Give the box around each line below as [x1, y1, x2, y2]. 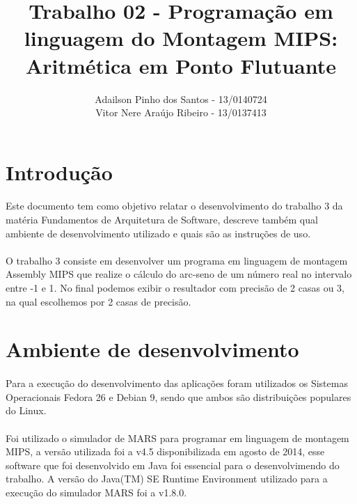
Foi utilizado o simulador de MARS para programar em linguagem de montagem [6, 430, 349, 445]
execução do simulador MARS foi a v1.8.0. [6, 485, 187, 499]
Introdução [6, 157, 113, 186]
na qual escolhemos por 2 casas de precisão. [6, 294, 191, 308]
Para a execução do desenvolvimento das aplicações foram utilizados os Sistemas [6, 376, 348, 391]
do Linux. [6, 403, 47, 418]
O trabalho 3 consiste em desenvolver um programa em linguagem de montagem [6, 253, 348, 267]
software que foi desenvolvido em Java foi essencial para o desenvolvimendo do [6, 457, 340, 472]
